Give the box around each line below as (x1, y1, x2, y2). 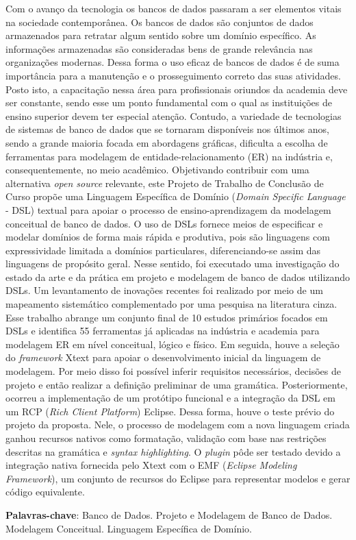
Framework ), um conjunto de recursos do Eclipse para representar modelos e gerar (5, 471, 351, 485)
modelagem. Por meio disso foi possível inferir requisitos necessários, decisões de (5, 364, 342, 378)
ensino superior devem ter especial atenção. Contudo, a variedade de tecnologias (5, 108, 342, 123)
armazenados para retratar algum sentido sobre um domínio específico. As (5, 28, 316, 42)
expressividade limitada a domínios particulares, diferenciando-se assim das (5, 243, 321, 257)
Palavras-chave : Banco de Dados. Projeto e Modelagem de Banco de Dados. (5, 507, 333, 521)
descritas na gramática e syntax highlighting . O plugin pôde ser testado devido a (5, 444, 341, 458)
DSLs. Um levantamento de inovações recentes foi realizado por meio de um (5, 283, 323, 297)
